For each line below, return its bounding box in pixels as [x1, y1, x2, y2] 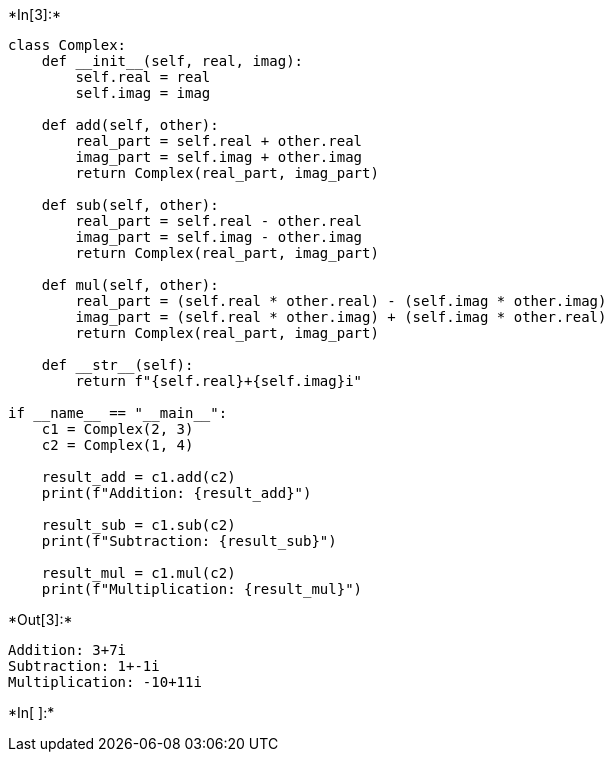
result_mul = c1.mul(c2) [41, 565, 236, 581]
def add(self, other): [41, 117, 219, 133]
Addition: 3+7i [8, 642, 127, 658]
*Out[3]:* [8, 611, 73, 628]
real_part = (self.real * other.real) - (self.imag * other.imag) [75, 293, 607, 309]
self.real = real [75, 69, 211, 85]
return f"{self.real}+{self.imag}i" [75, 373, 363, 389]
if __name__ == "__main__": [8, 405, 228, 421]
